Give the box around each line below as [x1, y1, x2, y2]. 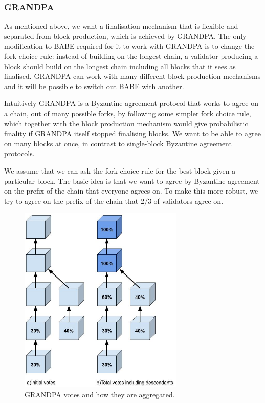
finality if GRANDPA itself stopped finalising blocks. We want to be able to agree [4, 128, 261, 139]
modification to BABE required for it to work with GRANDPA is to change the [4, 40, 255, 51]
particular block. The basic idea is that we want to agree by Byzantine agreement [4, 175, 260, 186]
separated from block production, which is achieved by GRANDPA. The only [4, 30, 247, 41]
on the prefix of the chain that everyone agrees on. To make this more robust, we [4, 185, 258, 196]
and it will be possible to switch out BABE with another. [4, 80, 184, 91]
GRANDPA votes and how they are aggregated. [25, 389, 175, 399]
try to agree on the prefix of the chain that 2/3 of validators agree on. [4, 195, 224, 206]
